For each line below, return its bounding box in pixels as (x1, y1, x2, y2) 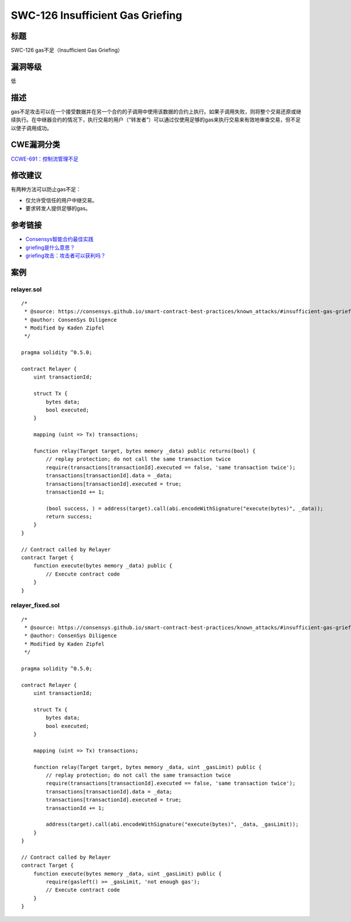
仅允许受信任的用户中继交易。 (25, 196, 98, 203)
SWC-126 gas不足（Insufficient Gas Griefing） (11, 47, 123, 54)
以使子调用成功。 (11, 124, 52, 131)
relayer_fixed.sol (11, 601, 60, 610)
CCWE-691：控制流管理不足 (11, 155, 79, 162)
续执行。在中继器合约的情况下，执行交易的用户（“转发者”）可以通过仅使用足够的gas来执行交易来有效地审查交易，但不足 (11, 116, 301, 123)
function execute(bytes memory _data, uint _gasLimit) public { (33, 870, 222, 877)
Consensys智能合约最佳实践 (25, 236, 94, 243)
